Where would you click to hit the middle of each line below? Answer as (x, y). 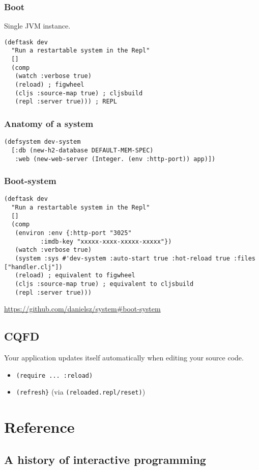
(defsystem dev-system (42, 142)
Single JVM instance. (37, 26)
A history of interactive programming (105, 459)
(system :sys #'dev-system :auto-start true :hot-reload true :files (135, 259)
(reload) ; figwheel (50, 85)
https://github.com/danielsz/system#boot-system (82, 309)
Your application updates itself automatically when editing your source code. (124, 358)
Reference (39, 427)
